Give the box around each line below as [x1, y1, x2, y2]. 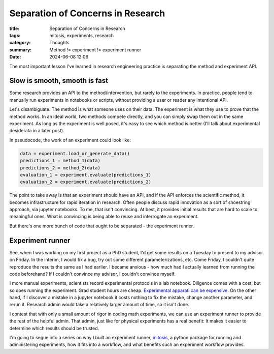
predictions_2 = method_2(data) [20, 165, 101, 170]
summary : [9, 46, 32, 53]
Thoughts [49, 40, 70, 46]
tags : [9, 32, 21, 38]
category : [9, 40, 31, 46]
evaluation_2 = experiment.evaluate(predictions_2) [20, 179, 152, 185]
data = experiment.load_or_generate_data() [20, 151, 130, 156]
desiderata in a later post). [9, 128, 64, 134]
